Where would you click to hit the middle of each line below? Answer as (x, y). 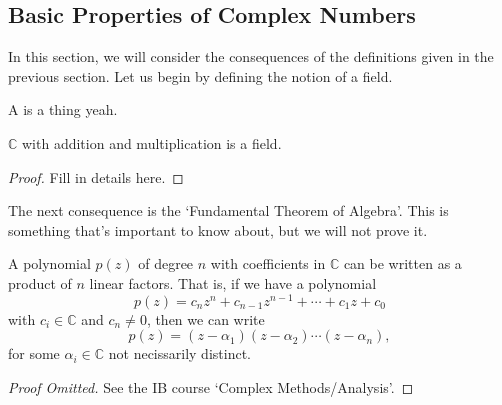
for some (34, 353)
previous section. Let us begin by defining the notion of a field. (200, 75)
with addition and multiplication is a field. (152, 142)
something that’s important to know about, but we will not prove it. (218, 229)
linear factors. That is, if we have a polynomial (233, 282)
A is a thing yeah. (63, 109)
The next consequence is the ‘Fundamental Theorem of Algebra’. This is (228, 210)
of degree (166, 263)
